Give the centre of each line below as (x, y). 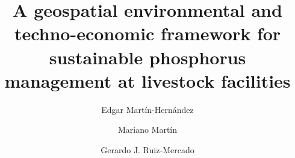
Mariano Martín (147, 129)
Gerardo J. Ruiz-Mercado (147, 149)
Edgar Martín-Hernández (147, 109)
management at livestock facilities (147, 80)
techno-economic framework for (147, 33)
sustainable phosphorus (147, 57)
